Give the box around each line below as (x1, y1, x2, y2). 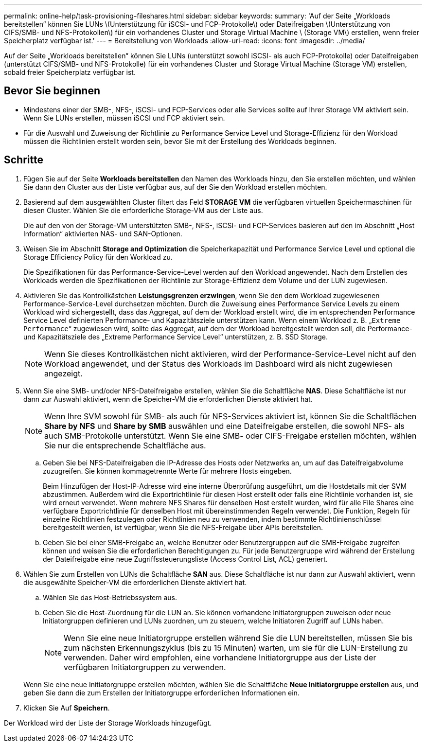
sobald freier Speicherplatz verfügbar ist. (4, 68, 136, 76)
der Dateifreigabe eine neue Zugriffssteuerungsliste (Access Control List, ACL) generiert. (43, 554, 328, 563)
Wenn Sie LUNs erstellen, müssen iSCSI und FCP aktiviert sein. (23, 113, 225, 122)
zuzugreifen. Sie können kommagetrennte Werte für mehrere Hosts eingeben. (43, 466, 292, 475)
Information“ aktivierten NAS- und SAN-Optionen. (23, 229, 182, 238)
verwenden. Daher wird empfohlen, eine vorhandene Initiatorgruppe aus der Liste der (64, 652, 376, 662)
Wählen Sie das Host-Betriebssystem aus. (43, 593, 177, 602)
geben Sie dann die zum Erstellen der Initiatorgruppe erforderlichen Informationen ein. (23, 688, 300, 697)
